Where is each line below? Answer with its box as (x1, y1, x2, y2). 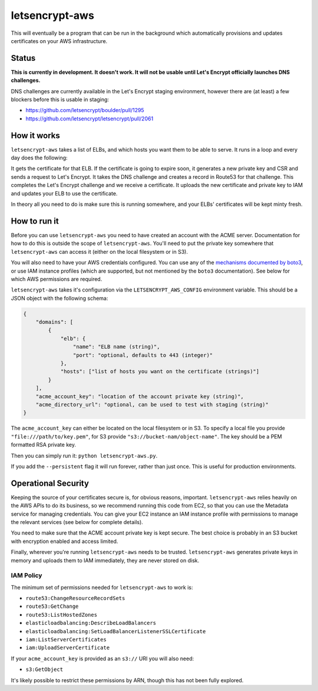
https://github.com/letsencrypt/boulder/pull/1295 (25, 107, 144, 114)
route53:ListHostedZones (25, 611, 97, 618)
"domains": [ (35, 319, 74, 326)
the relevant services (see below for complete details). (11, 518, 144, 525)
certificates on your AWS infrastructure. (11, 37, 108, 44)
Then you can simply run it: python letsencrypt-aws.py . (11, 452, 158, 459)
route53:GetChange (25, 603, 79, 610)
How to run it (11, 216, 59, 226)
